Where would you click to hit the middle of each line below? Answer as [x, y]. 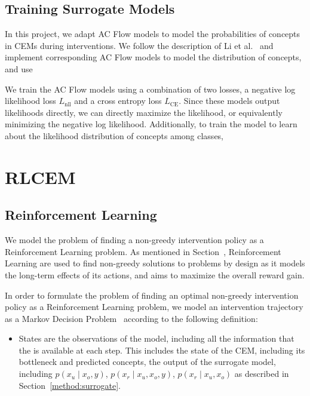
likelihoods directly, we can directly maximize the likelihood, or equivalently [144, 112]
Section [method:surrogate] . [70, 385]
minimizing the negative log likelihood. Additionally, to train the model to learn [151, 124]
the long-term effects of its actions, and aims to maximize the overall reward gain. [155, 274]
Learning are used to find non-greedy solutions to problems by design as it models [155, 263]
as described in [262, 374]
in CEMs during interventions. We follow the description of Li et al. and [139, 45]
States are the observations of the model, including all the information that [156, 338]
